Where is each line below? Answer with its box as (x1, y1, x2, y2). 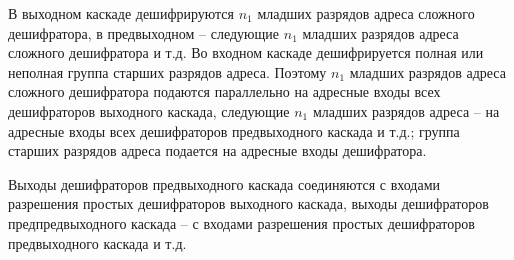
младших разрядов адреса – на (312, 100, 500, 121)
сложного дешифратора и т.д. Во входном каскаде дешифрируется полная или (8, 42, 484, 63)
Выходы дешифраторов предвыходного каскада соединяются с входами (8, 173, 441, 194)
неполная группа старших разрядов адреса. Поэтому (8, 61, 327, 82)
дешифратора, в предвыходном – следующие (8, 22, 280, 43)
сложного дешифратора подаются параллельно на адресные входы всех (8, 81, 441, 102)
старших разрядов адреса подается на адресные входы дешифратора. (8, 140, 427, 161)
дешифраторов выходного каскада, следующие (8, 100, 290, 121)
